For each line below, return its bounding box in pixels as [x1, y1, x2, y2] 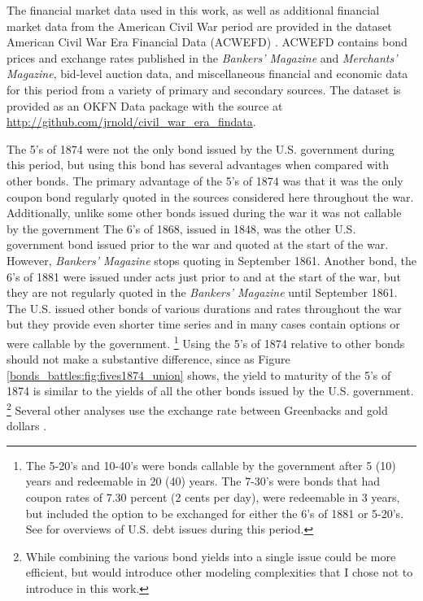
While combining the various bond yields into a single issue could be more [25, 547, 396, 564]
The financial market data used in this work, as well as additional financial [7, 2, 380, 18]
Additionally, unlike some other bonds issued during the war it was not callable [7, 204, 402, 221]
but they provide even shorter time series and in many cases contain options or [7, 316, 400, 333]
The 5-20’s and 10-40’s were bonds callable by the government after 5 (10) [25, 456, 396, 473]
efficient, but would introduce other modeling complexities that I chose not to [25, 564, 413, 581]
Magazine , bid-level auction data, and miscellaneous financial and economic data [7, 65, 408, 82]
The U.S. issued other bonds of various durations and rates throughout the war [7, 299, 402, 316]
